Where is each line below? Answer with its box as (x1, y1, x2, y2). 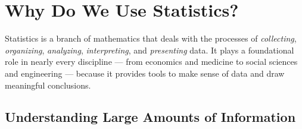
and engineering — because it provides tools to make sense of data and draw (5, 67, 285, 79)
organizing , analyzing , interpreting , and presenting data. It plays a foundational (5, 43, 294, 56)
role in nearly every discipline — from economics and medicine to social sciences (5, 55, 298, 68)
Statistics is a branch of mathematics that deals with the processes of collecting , (5, 32, 297, 45)
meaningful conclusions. (5, 78, 91, 91)
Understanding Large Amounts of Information (5, 108, 296, 126)
